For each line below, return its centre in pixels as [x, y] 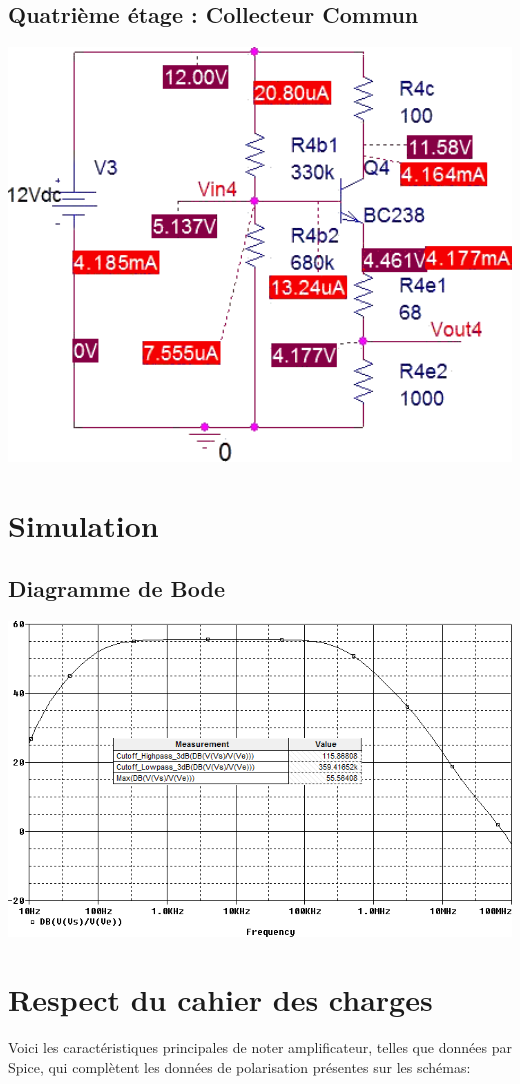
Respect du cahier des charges [220, 999]
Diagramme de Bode [117, 588]
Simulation [83, 524]
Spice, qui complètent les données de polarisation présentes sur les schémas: [239, 1066]
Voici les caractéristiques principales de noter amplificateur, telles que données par [260, 1047]
